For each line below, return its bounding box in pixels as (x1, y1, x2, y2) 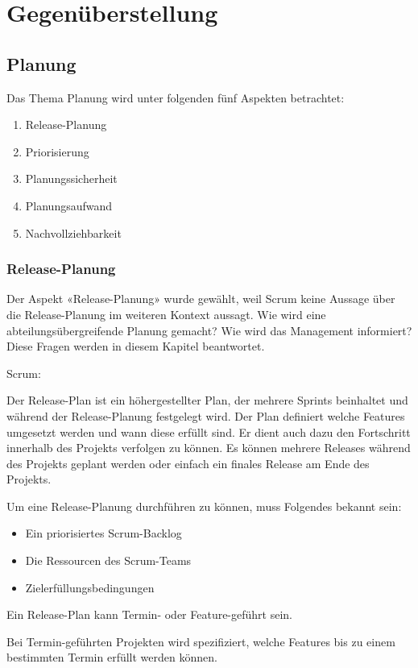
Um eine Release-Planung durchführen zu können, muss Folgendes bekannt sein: (6, 497, 402, 514)
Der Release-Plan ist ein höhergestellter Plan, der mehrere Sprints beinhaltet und (6, 392, 408, 409)
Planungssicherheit (25, 170, 118, 187)
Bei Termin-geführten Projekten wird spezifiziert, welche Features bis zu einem (6, 633, 395, 649)
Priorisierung (25, 143, 89, 160)
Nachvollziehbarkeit (25, 224, 122, 241)
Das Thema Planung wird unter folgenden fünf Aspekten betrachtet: (6, 89, 345, 106)
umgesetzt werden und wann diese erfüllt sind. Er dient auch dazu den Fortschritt (6, 423, 411, 440)
